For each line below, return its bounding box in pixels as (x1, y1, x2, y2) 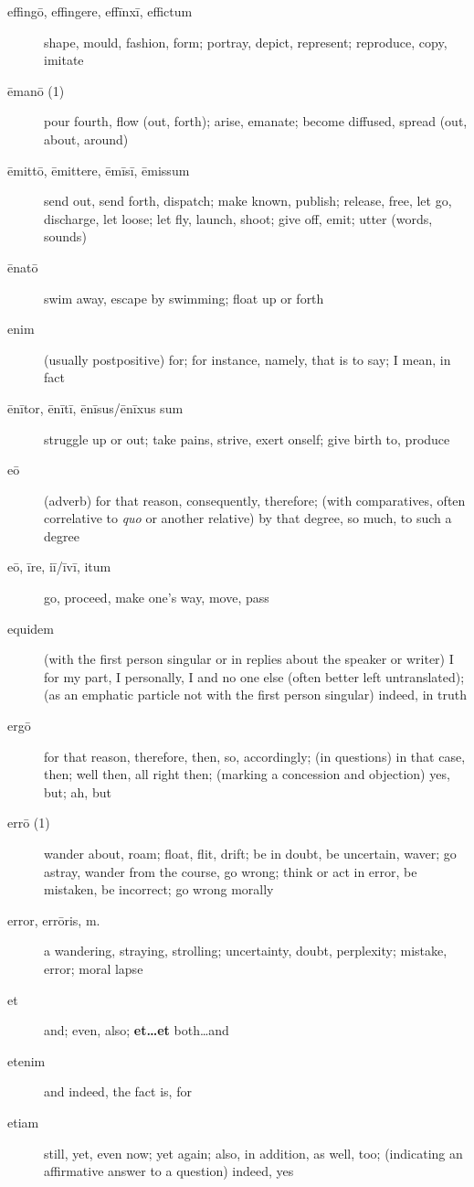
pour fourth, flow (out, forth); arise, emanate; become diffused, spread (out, (44, 112, 468, 131)
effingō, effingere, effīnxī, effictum (7, 2, 193, 20)
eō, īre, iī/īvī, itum (7, 557, 111, 576)
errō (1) (7, 813, 50, 832)
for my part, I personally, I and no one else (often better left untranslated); (44, 667, 465, 686)
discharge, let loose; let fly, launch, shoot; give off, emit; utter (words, (44, 209, 433, 228)
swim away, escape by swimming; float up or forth (44, 288, 324, 307)
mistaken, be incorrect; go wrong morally (44, 880, 274, 899)
